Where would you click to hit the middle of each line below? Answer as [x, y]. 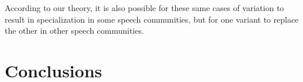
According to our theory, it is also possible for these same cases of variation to [144, 8]
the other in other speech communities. [74, 31]
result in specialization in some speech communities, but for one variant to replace [152, 19]
